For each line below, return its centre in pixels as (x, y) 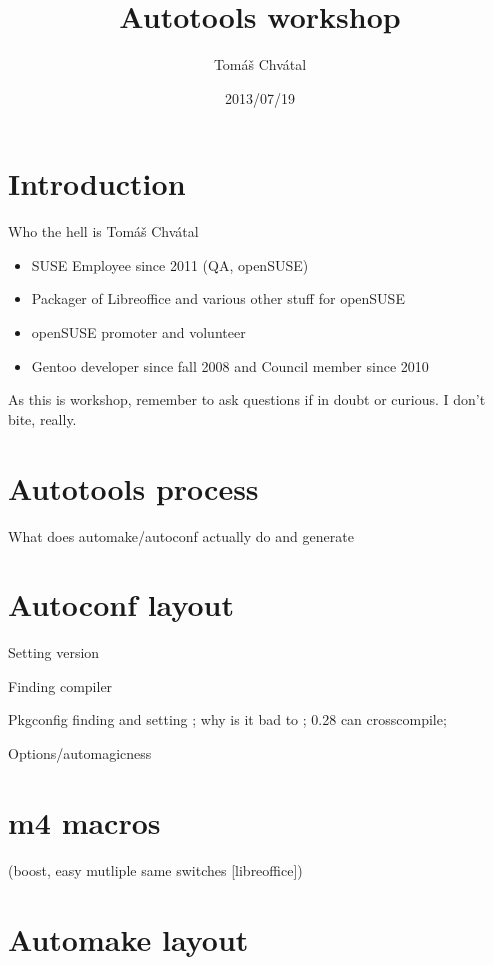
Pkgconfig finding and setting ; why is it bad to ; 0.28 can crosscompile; (227, 719)
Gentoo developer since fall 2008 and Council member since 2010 (230, 365)
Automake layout (128, 938)
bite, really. (42, 418)
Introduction (97, 183)
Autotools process (133, 487)
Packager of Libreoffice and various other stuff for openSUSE (218, 298)
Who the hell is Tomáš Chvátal (103, 231)
